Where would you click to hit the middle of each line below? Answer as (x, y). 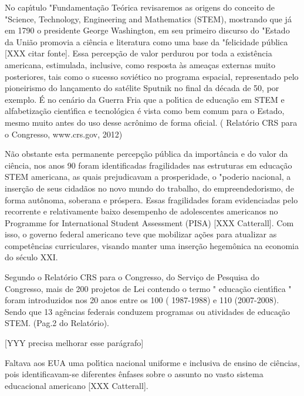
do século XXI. (31, 257)
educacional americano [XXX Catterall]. (77, 385)
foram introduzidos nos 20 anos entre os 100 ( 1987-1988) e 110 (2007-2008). (142, 300)
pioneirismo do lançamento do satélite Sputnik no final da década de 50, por (142, 88)
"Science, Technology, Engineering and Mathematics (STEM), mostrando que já (148, 19)
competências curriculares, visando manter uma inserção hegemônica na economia (152, 245)
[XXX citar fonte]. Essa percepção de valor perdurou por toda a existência (139, 53)
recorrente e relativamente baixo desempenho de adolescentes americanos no (141, 211)
